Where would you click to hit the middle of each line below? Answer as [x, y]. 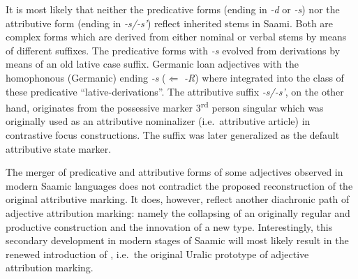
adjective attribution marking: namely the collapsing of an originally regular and [178, 212]
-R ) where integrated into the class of [264, 77]
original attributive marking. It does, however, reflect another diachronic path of [178, 199]
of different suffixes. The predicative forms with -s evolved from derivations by [173, 50]
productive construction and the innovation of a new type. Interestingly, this [169, 226]
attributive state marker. [59, 148]
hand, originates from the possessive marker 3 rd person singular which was [165, 106]
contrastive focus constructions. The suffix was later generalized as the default [173, 135]
